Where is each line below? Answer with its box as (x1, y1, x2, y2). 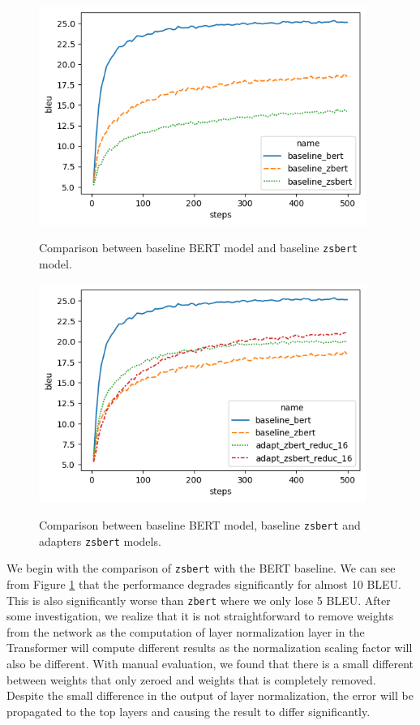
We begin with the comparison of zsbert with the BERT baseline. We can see (6, 560, 396, 577)
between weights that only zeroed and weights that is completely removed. (6, 671, 376, 688)
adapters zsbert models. (39, 532, 161, 549)
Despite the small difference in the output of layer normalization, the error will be (6, 687, 414, 704)
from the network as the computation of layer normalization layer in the (6, 623, 365, 640)
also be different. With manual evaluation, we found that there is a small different (6, 654, 414, 671)
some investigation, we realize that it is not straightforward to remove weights (6, 607, 394, 624)
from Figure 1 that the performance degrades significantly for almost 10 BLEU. (6, 575, 401, 592)
